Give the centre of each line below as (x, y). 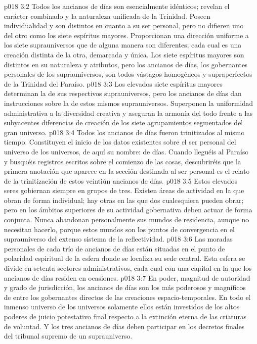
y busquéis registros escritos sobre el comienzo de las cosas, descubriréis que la (123, 161)
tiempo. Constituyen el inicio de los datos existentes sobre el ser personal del (120, 142)
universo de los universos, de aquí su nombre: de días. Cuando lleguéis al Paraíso (126, 151)
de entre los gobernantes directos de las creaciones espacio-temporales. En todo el (128, 297)
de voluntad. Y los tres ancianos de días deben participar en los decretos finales (124, 326)
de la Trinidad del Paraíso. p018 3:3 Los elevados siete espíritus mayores (113, 83)
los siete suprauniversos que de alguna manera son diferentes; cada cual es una (123, 45)
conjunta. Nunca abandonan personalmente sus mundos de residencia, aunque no (127, 220)
